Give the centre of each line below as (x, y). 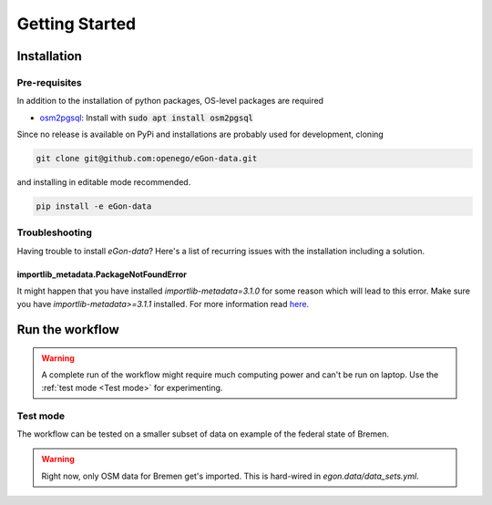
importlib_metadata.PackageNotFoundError (102, 274)
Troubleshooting (55, 232)
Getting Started (77, 24)
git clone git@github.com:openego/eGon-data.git (147, 159)
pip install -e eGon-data (94, 206)
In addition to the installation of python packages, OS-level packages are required (170, 101)
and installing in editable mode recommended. (104, 182)
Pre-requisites (49, 82)
